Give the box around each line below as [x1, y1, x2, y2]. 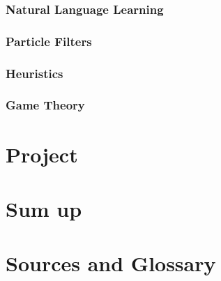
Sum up [6, 194, 82, 222]
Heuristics [6, 64, 63, 82]
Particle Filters [6, 32, 92, 50]
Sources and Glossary [6, 249, 216, 278]
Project [6, 139, 78, 168]
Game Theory [6, 96, 85, 114]
